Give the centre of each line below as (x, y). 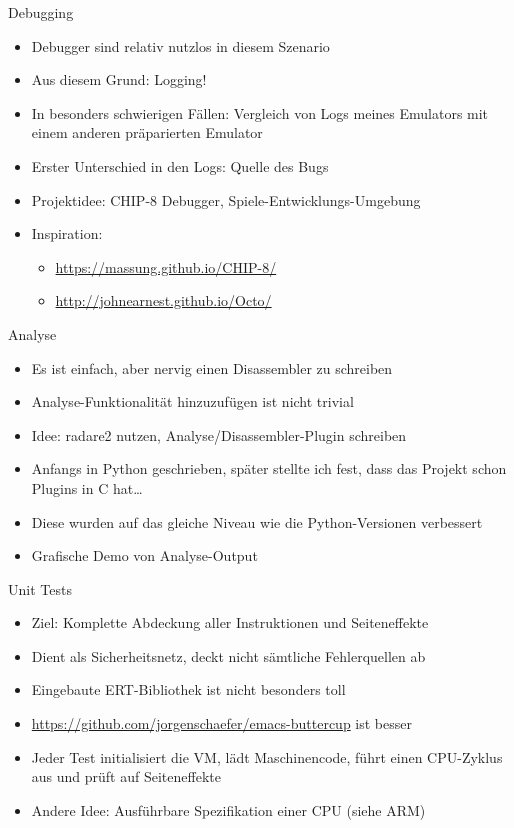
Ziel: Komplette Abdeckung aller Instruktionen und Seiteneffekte (230, 622)
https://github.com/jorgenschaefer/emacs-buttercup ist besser (221, 723)
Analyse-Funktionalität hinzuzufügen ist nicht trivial (192, 401)
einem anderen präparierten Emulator (147, 132)
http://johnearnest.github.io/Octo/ (163, 300)
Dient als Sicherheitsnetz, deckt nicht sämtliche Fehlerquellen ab (228, 655)
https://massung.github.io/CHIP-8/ (166, 266)
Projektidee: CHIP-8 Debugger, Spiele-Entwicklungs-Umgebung (226, 199)
